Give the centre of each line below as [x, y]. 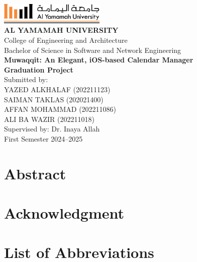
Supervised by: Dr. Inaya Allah [52, 129]
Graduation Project [39, 69]
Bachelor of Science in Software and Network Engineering [93, 50]
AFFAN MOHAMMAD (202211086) [60, 109]
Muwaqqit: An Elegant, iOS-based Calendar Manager [99, 60]
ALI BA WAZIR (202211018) [49, 119]
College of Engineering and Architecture [66, 40]
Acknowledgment [64, 213]
